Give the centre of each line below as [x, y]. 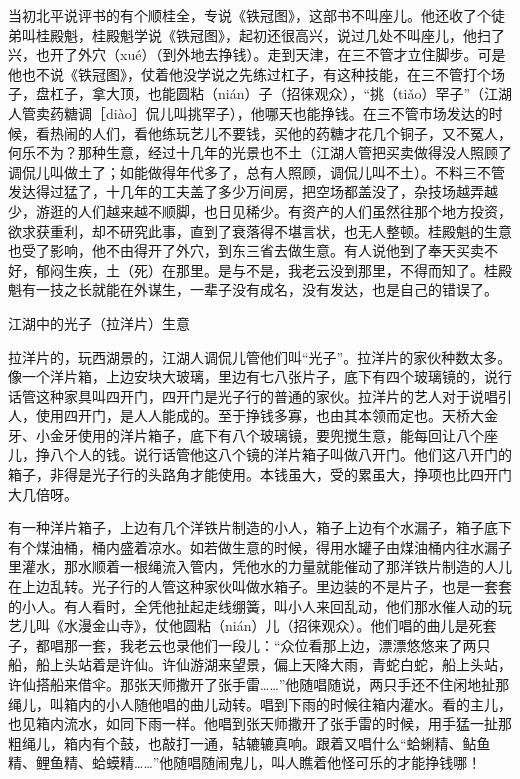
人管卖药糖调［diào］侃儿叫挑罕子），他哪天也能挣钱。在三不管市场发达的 [248, 112]
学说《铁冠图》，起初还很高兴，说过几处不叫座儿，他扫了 [319, 34]
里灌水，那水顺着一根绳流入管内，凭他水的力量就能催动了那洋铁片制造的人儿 [260, 566]
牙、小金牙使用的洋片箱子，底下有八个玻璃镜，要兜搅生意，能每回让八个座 [253, 434]
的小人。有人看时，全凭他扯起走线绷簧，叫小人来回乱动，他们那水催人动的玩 [260, 605]
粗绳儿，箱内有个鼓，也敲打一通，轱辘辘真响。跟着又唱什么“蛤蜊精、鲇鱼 [249, 742]
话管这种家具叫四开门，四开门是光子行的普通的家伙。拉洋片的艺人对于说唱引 [260, 395]
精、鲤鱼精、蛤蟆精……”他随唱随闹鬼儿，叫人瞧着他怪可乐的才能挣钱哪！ [245, 762]
